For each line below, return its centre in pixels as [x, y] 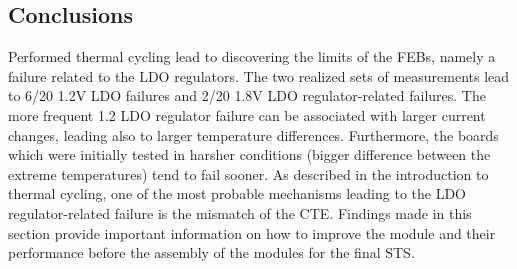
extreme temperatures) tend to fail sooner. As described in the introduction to [248, 173]
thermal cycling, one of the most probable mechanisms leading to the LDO [237, 193]
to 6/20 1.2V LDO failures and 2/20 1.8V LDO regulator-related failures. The [247, 95]
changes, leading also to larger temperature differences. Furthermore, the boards [253, 134]
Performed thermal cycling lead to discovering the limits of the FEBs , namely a [252, 56]
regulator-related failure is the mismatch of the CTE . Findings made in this [240, 212]
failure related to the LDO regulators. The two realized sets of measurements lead [259, 75]
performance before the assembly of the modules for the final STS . [211, 252]
